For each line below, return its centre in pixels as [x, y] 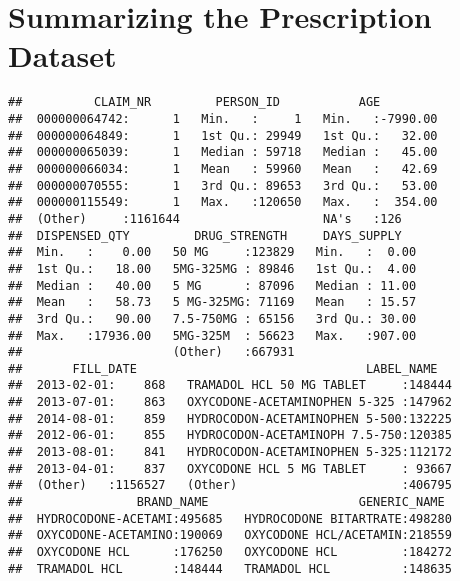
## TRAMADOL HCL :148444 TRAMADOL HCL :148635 [230, 568]
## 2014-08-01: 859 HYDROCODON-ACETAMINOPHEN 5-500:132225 [230, 418]
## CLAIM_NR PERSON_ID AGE [194, 102]
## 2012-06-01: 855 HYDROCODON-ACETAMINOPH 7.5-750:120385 [230, 435]
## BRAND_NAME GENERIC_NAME [226, 502]
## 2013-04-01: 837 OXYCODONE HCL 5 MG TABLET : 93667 [230, 468]
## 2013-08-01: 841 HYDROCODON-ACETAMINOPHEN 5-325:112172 [230, 452]
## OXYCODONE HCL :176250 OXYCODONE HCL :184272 [230, 552]
